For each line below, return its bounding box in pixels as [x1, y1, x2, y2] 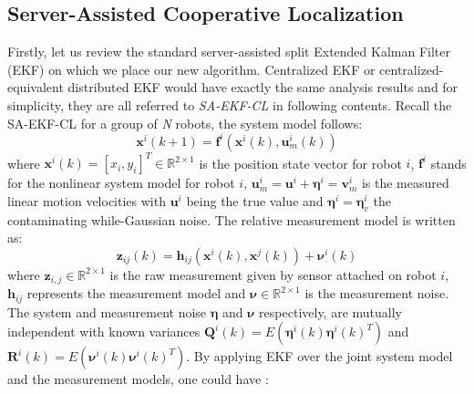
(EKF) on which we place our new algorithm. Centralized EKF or [7, 59, 376, 78]
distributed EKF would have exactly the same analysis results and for [67, 78, 459, 97]
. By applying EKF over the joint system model [186, 347, 453, 366]
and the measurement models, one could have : [7, 369, 269, 389]
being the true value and [186, 191, 324, 210]
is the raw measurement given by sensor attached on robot [109, 264, 437, 284]
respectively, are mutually [259, 302, 402, 321]
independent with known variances [7, 322, 201, 341]
